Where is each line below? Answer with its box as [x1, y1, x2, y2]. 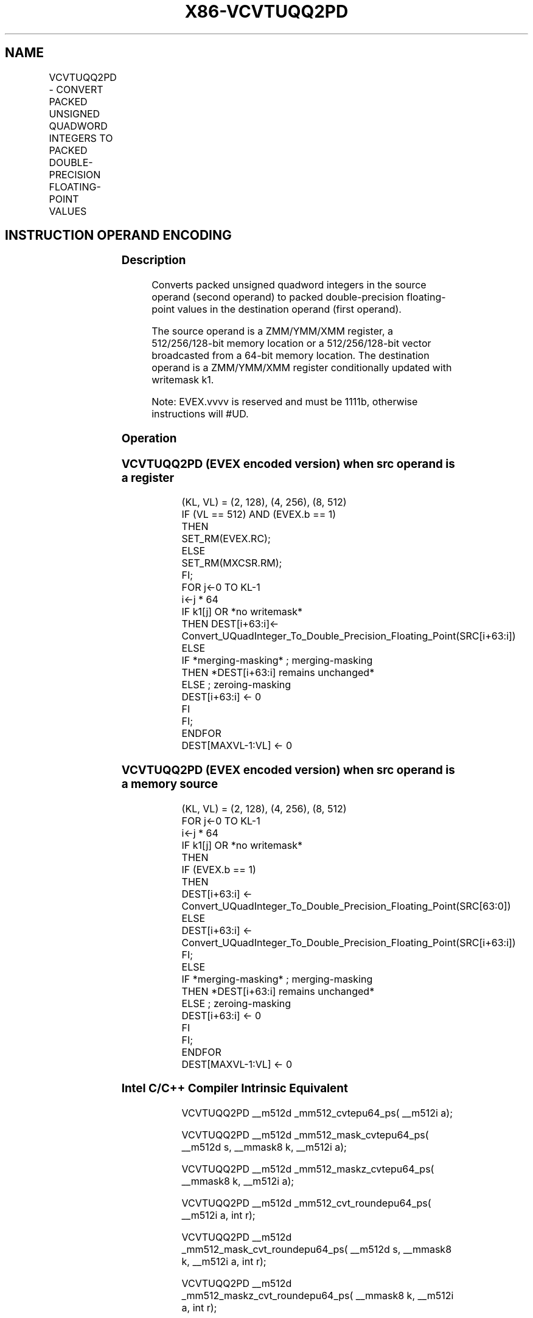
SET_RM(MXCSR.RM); [181, 557, 282, 570]
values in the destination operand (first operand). [177, 303, 402, 316]
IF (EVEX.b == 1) [181, 863, 256, 876]
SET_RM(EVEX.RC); [181, 532, 271, 545]
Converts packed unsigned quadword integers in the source [152, 279, 427, 291]
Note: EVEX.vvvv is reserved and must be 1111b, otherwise [152, 396, 418, 408]
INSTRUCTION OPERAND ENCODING [5, 228, 232, 243]
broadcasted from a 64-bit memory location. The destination [152, 349, 430, 362]
